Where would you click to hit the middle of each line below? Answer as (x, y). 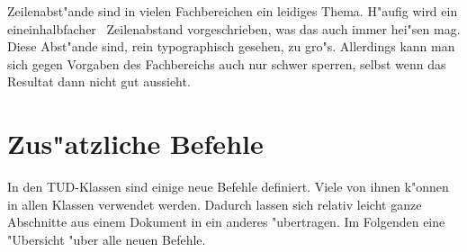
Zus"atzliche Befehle (135, 144)
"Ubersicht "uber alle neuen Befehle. (107, 239)
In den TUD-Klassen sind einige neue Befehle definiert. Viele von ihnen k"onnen (228, 187)
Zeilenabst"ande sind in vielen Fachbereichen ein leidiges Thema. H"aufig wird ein (233, 11)
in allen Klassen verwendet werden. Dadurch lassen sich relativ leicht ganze (215, 204)
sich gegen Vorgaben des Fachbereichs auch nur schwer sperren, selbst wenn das (227, 63)
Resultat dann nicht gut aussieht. (99, 81)
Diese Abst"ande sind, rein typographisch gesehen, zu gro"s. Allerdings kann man (231, 46)
